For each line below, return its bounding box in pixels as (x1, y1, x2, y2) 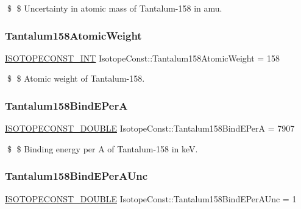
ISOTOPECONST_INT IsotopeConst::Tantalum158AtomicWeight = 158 (5, 51, 280, 64)
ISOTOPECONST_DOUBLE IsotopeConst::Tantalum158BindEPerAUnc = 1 (5, 192, 297, 205)
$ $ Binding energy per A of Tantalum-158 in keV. (7, 142, 198, 155)
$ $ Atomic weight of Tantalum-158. (7, 72, 145, 85)
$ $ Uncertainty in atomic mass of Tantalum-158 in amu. (7, 2, 222, 14)
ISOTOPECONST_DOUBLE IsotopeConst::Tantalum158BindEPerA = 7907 (5, 122, 295, 135)
